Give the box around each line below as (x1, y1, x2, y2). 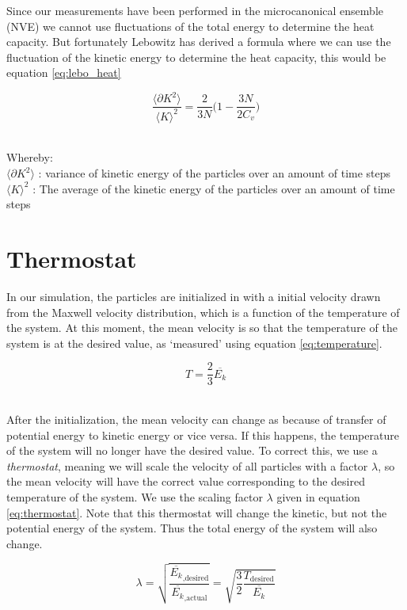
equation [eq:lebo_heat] (6, 64, 121, 81)
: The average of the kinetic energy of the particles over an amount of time (32, 180, 395, 196)
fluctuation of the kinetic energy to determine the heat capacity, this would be (6, 48, 386, 65)
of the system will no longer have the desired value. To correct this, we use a (6, 442, 378, 459)
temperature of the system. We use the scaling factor (6, 488, 263, 505)
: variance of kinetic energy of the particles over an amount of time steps (38, 165, 391, 181)
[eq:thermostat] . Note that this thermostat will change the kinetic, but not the (6, 504, 387, 520)
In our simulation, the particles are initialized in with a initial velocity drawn (6, 288, 381, 304)
